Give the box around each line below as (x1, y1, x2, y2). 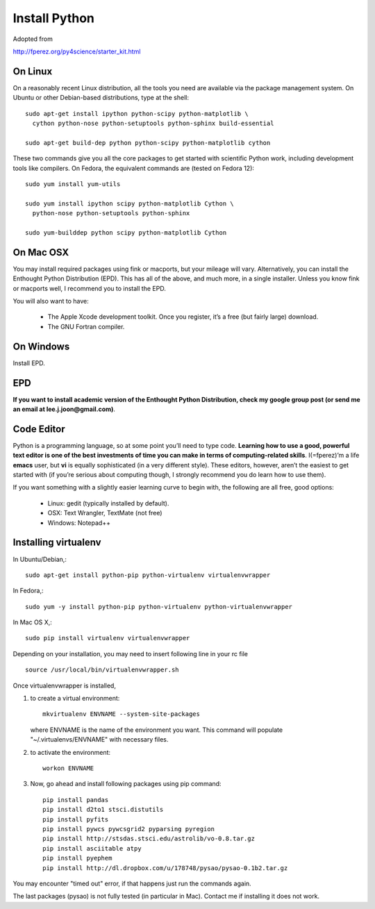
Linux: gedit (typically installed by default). (47, 499, 169, 507)
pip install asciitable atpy (42, 844, 142, 852)
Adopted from (12, 35, 53, 43)
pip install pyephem (42, 854, 112, 862)
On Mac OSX (12, 247, 69, 258)
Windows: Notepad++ (47, 518, 111, 527)
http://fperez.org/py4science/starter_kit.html (12, 47, 141, 56)
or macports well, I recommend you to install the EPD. (12, 284, 166, 292)
